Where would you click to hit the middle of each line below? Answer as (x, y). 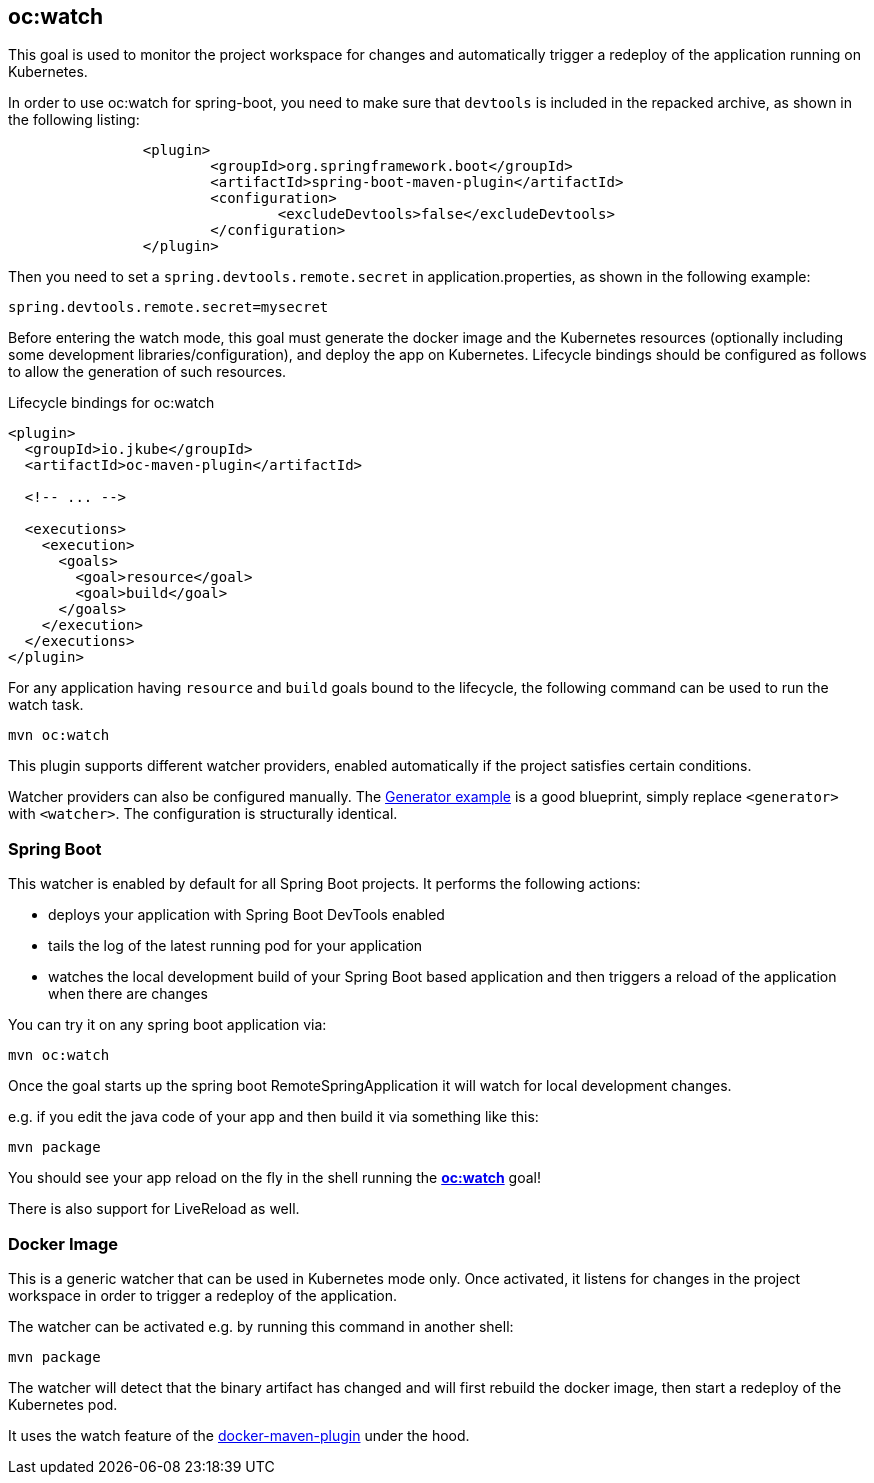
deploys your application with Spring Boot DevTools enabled (246, 915)
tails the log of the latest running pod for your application (235, 946)
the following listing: (74, 120)
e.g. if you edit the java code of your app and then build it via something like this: (273, 1117)
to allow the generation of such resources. (147, 372)
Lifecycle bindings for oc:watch (111, 403)
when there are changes (128, 994)
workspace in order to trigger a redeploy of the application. (203, 1295)
